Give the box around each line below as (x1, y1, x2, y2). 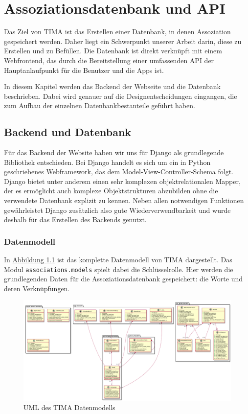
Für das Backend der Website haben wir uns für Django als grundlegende (4, 147, 224, 158)
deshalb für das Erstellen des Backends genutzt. (4, 214, 147, 225)
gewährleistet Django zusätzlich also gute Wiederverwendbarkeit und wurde (4, 205, 231, 215)
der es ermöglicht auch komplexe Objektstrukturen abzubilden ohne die (4, 185, 218, 196)
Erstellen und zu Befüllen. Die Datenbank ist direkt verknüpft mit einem (4, 46, 222, 56)
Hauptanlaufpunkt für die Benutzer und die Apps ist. (4, 65, 164, 75)
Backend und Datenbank (4, 124, 132, 139)
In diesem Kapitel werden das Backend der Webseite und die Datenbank (4, 81, 221, 92)
